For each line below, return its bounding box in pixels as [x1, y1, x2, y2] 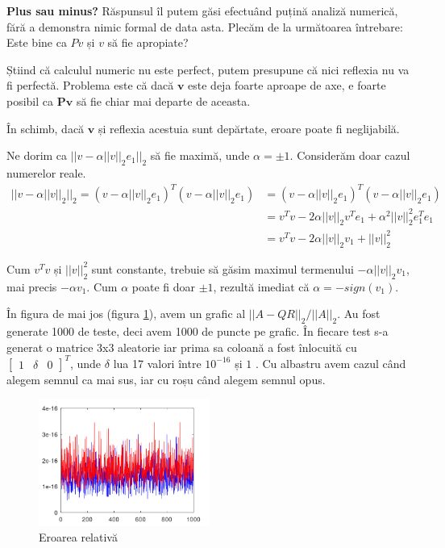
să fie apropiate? [107, 34, 189, 51]
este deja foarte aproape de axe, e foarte [188, 77, 386, 94]
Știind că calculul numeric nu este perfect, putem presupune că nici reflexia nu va [6, 61, 410, 77]
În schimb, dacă [6, 119, 85, 136]
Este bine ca [6, 34, 67, 51]
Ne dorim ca [6, 147, 68, 164]
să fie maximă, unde [150, 147, 250, 164]
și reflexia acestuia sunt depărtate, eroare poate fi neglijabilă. [98, 119, 400, 136]
